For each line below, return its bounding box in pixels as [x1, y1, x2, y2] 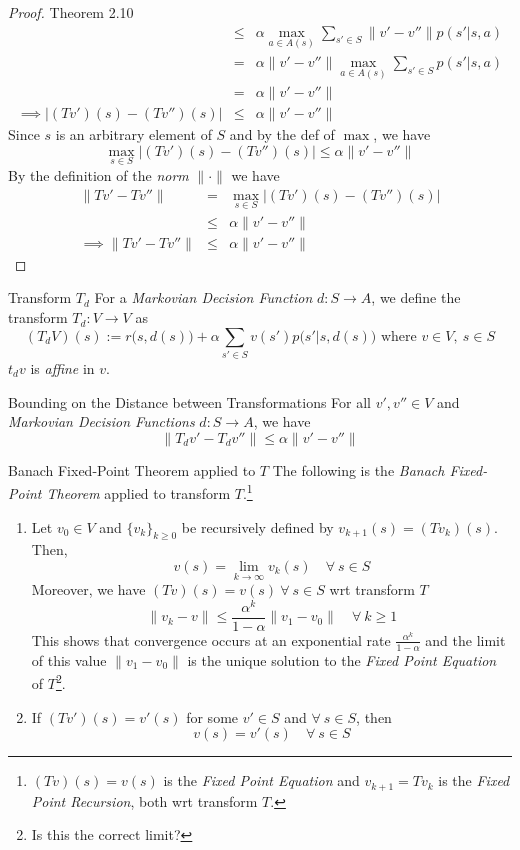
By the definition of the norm [8, 164, 189, 185]
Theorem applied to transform [46, 483, 231, 504]
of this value [31, 649, 107, 670]
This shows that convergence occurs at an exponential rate [31, 629, 391, 650]
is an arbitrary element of [55, 124, 212, 145]
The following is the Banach [272, 459, 445, 480]
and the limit [425, 629, 506, 650]
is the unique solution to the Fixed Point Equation [187, 649, 497, 670]
